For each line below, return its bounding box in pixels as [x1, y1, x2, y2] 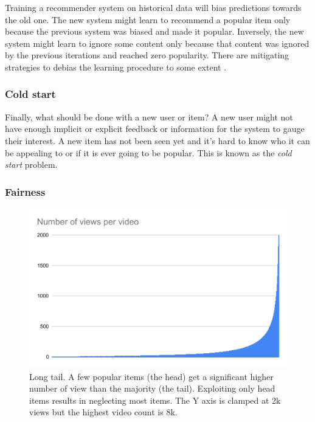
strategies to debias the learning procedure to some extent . [5, 60, 227, 73]
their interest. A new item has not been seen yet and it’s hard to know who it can [5, 134, 310, 147]
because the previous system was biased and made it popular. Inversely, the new [5, 25, 304, 38]
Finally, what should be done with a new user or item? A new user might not [5, 110, 293, 123]
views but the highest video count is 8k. [29, 406, 178, 418]
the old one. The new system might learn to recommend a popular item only [5, 13, 291, 26]
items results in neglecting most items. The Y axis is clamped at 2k [29, 393, 281, 406]
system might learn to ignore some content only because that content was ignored [5, 36, 310, 49]
